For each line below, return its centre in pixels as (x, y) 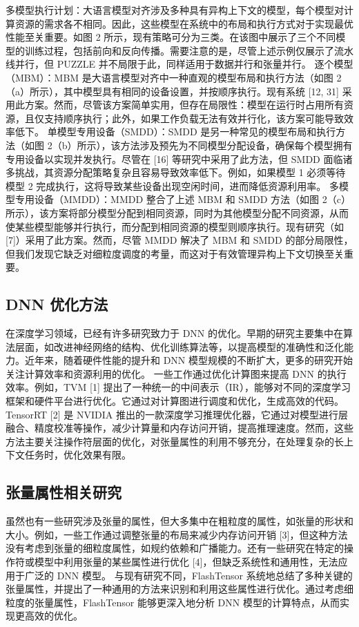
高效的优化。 (54, 616)
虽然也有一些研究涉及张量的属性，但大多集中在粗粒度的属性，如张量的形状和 (179, 521)
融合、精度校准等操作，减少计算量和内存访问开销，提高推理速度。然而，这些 (179, 428)
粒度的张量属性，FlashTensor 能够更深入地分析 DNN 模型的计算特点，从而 (173, 602)
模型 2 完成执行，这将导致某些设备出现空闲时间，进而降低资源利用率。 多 (172, 185)
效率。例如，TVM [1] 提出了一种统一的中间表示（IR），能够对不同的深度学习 (178, 387)
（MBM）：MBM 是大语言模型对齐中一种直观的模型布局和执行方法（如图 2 (174, 77)
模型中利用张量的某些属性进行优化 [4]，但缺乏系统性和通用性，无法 (186, 561)
